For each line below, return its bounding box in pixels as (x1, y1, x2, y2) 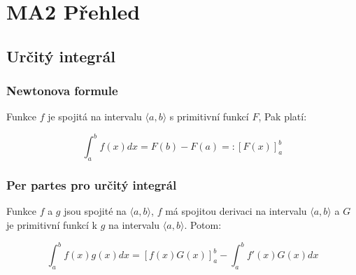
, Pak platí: (258, 109, 307, 124)
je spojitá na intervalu (48, 109, 142, 124)
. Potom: (184, 218, 222, 232)
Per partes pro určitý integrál (6, 176, 177, 194)
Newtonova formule (6, 82, 118, 99)
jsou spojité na (64, 204, 127, 218)
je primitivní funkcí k (6, 218, 97, 232)
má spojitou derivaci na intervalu (165, 204, 307, 218)
